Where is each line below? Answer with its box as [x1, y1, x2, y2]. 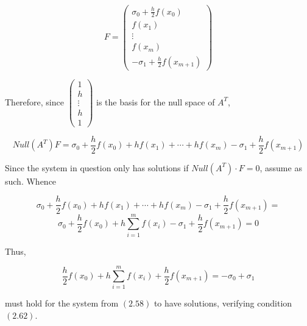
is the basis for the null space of [96, 95, 215, 108]
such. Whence [5, 174, 57, 187]
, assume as [259, 161, 302, 174]
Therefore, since [5, 95, 64, 108]
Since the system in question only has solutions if [5, 161, 189, 174]
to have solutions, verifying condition [153, 297, 292, 310]
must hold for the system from [5, 297, 119, 310]
